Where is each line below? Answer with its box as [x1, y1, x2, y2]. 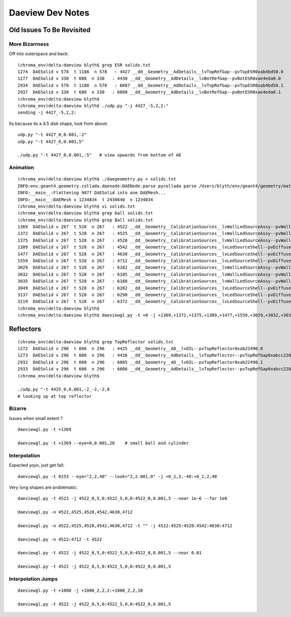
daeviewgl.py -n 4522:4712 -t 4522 [17, 536, 102, 542]
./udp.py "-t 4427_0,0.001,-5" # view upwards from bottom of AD [17, 152, 181, 158]
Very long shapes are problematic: [9, 484, 78, 490]
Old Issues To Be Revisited [9, 26, 91, 34]
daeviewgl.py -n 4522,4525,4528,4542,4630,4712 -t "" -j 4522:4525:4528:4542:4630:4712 [17, 523, 233, 529]
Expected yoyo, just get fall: [9, 462, 65, 468]
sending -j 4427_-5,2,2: [17, 110, 77, 115]
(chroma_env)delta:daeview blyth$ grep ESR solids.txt [17, 62, 151, 68]
